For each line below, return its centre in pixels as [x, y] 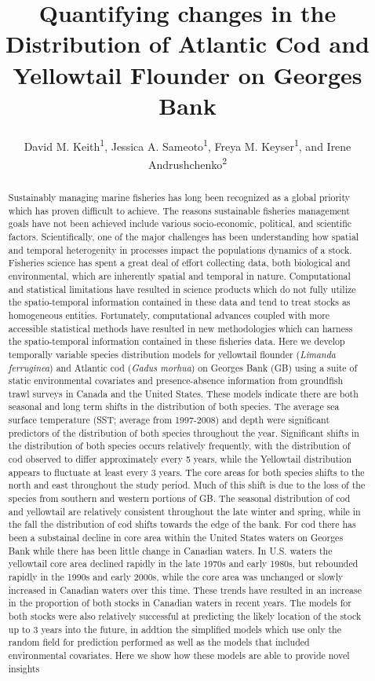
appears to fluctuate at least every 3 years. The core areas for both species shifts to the [186, 472]
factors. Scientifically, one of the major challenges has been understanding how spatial [184, 236]
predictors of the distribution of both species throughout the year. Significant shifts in [184, 432]
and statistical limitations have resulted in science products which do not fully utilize [182, 289]
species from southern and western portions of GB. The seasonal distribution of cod [179, 498]
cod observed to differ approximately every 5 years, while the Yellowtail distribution [180, 459]
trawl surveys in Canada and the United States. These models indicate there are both [183, 393]
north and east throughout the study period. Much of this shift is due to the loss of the [187, 485]
